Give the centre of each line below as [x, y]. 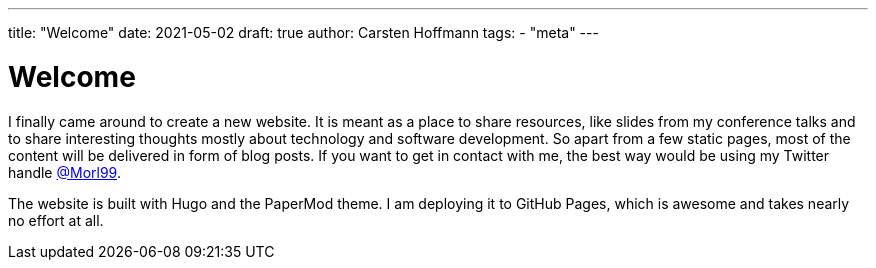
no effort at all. [56, 220]
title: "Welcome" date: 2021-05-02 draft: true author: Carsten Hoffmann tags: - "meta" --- [303, 32]
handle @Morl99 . [64, 172]
